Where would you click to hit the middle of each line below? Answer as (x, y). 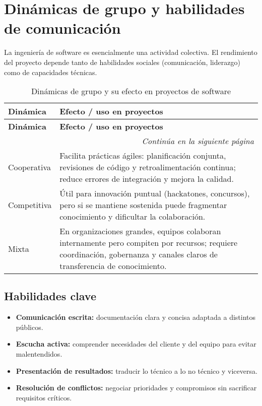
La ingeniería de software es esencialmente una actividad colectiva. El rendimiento (131, 52)
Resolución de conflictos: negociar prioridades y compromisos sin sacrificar (136, 388)
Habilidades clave (50, 296)
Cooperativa (29, 167)
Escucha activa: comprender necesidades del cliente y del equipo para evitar (136, 344)
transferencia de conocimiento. (113, 266)
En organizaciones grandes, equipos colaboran (140, 231)
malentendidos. (39, 354)
